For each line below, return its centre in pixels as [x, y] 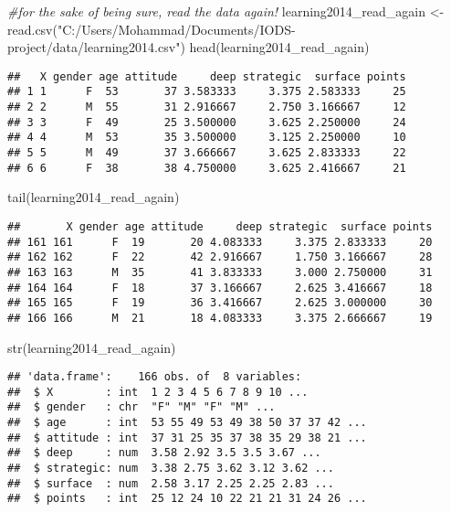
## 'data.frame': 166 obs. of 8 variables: [155, 377]
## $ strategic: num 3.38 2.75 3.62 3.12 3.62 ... [171, 469]
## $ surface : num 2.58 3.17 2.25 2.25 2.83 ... [171, 483]
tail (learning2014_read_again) [94, 197]
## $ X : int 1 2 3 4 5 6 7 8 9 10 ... [158, 392]
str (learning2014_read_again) [92, 347]
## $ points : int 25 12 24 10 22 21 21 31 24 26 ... [187, 499]
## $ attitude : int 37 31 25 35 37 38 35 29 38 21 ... [187, 437]
